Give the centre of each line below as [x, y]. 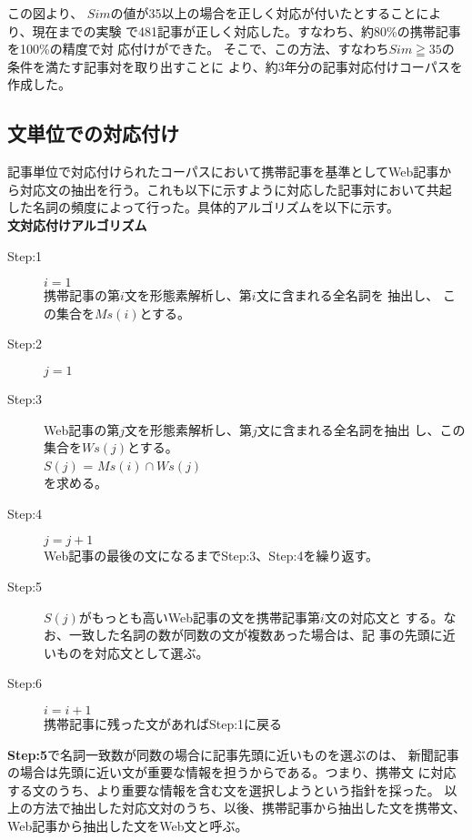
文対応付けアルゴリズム [77, 224]
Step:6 [25, 683]
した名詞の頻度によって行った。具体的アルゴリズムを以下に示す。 [204, 207]
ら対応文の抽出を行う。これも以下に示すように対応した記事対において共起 [230, 189]
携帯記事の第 [82, 295]
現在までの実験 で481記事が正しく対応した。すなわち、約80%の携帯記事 [246, 30]
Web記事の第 [82, 429]
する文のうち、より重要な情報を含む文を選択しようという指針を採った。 [224, 789]
